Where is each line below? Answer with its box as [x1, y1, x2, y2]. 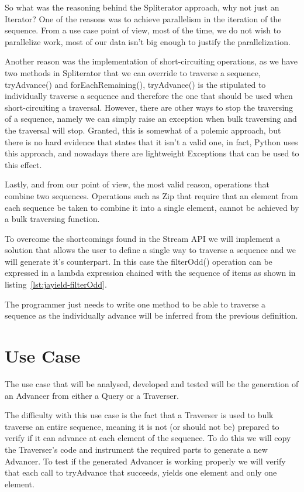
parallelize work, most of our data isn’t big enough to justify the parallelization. [5, 35, 291, 47]
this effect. [5, 158, 42, 170]
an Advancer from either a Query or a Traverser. [5, 389, 179, 401]
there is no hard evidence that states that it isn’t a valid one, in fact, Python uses [5, 135, 298, 148]
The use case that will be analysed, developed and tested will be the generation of [5, 377, 299, 389]
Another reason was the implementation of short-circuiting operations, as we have [5, 55, 298, 67]
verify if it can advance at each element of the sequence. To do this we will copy [5, 432, 291, 444]
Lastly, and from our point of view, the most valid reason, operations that [5, 178, 270, 190]
